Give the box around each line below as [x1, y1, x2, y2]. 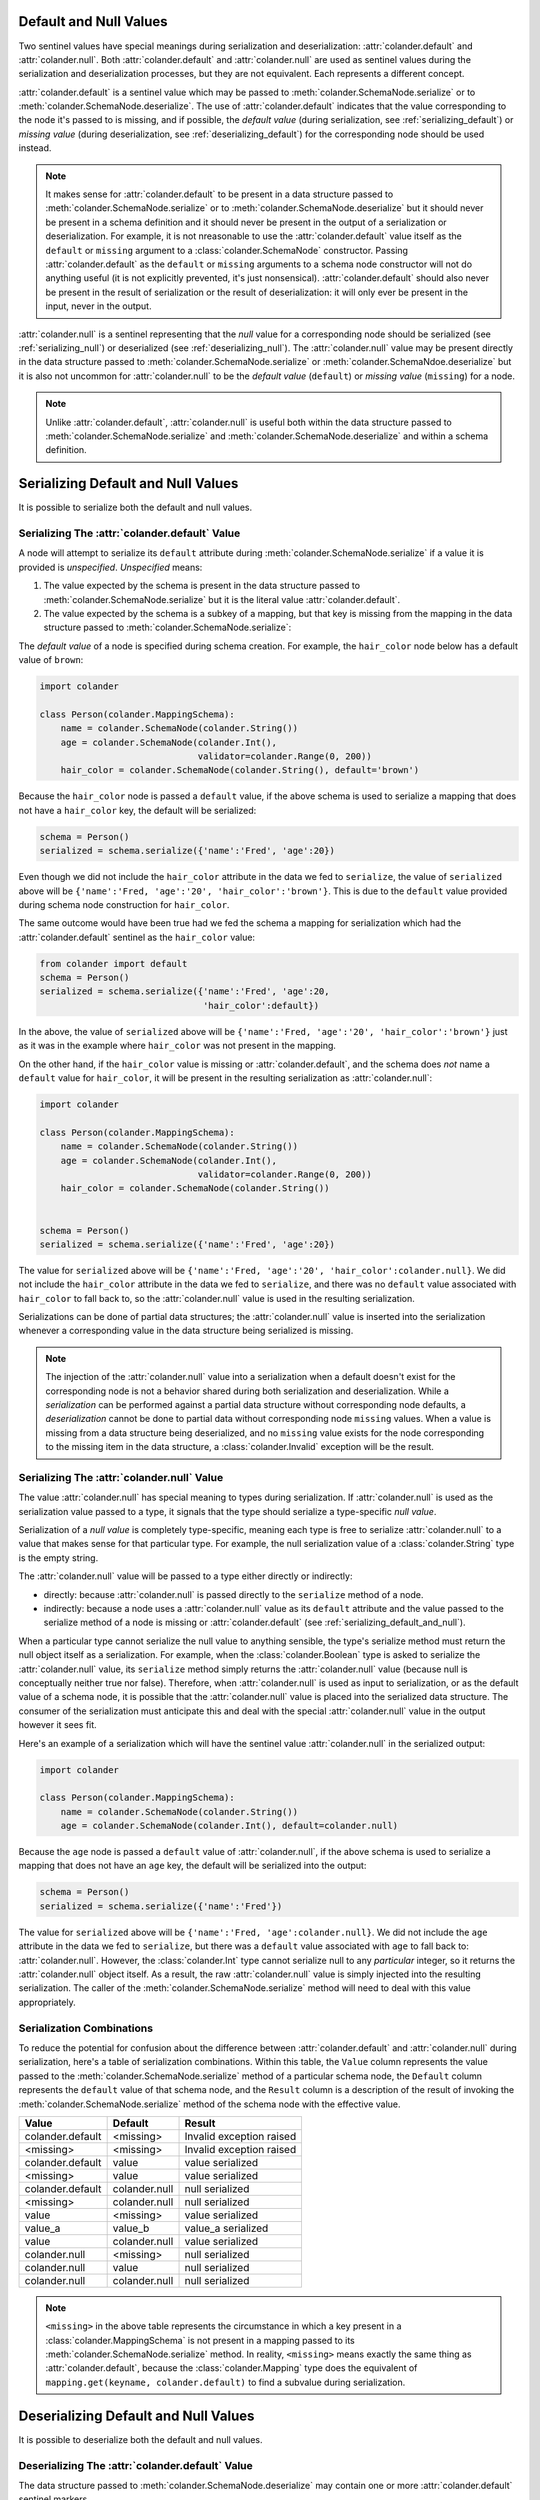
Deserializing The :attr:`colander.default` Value [18, 2458, 254, 2472]
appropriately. [18, 1996, 77, 2008]
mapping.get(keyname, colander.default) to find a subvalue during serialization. [45, 2376, 406, 2388]
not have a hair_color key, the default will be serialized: [18, 804, 257, 816]
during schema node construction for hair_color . [18, 898, 230, 910]
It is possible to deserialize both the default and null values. [18, 2433, 264, 2445]
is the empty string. [18, 1551, 99, 1564]
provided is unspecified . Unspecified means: [18, 561, 203, 573]
